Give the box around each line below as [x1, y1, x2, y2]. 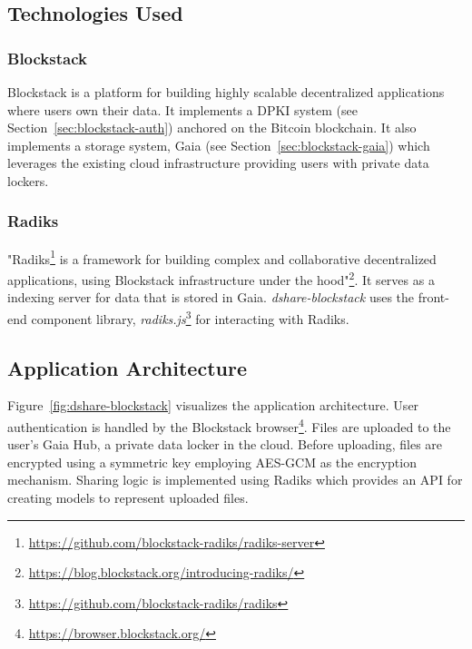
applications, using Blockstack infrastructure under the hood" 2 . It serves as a [7, 268, 435, 289]
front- [418, 288, 449, 307]
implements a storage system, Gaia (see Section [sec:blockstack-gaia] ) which [7, 135, 430, 154]
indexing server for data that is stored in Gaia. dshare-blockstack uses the [7, 288, 415, 307]
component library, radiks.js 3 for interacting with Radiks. [31, 306, 349, 328]
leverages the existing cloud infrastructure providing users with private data [7, 153, 429, 172]
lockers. [7, 171, 49, 190]
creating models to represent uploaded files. [7, 487, 249, 506]
